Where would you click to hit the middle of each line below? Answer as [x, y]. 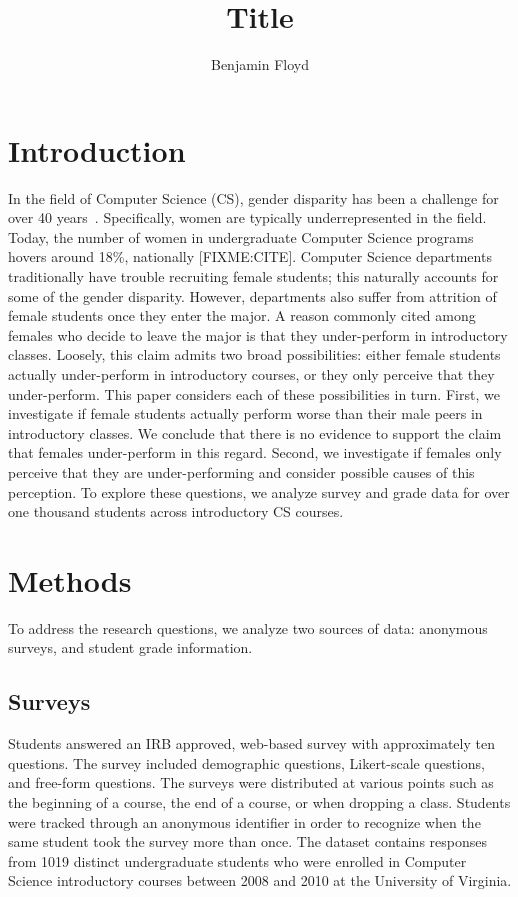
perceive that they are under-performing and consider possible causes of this [241, 471]
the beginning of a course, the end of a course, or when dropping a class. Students [259, 802]
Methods [70, 579]
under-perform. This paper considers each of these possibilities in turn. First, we [254, 393]
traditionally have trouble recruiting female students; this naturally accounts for [253, 276]
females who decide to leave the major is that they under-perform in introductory [258, 334]
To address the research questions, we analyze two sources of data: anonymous [248, 627]
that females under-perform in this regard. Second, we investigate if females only [255, 452]
